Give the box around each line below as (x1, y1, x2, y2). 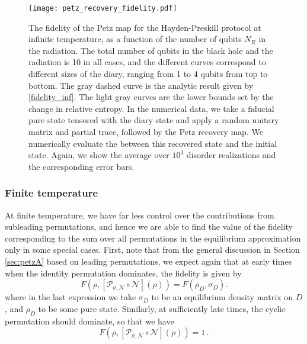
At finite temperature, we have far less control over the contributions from (5, 208, 274, 221)
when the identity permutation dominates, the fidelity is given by (5, 266, 242, 279)
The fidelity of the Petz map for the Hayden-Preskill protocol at (28, 21, 261, 33)
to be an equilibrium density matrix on (151, 291, 293, 303)
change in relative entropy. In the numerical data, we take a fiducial (28, 102, 274, 114)
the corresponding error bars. (28, 160, 135, 172)
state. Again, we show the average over (28, 149, 170, 161)
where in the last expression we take (5, 291, 136, 303)
